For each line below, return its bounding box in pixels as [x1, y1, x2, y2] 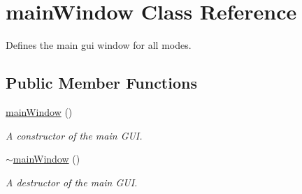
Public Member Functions [6, 72, 197, 94]
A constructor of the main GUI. [6, 128, 143, 142]
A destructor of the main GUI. [6, 174, 138, 189]
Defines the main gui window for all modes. [6, 38, 192, 52]
